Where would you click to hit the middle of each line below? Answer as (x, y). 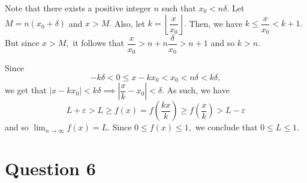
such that (179, 8)
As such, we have (198, 90)
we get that (26, 90)
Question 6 (50, 168)
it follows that (98, 43)
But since (22, 43)
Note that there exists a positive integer (78, 8)
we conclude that (226, 127)
